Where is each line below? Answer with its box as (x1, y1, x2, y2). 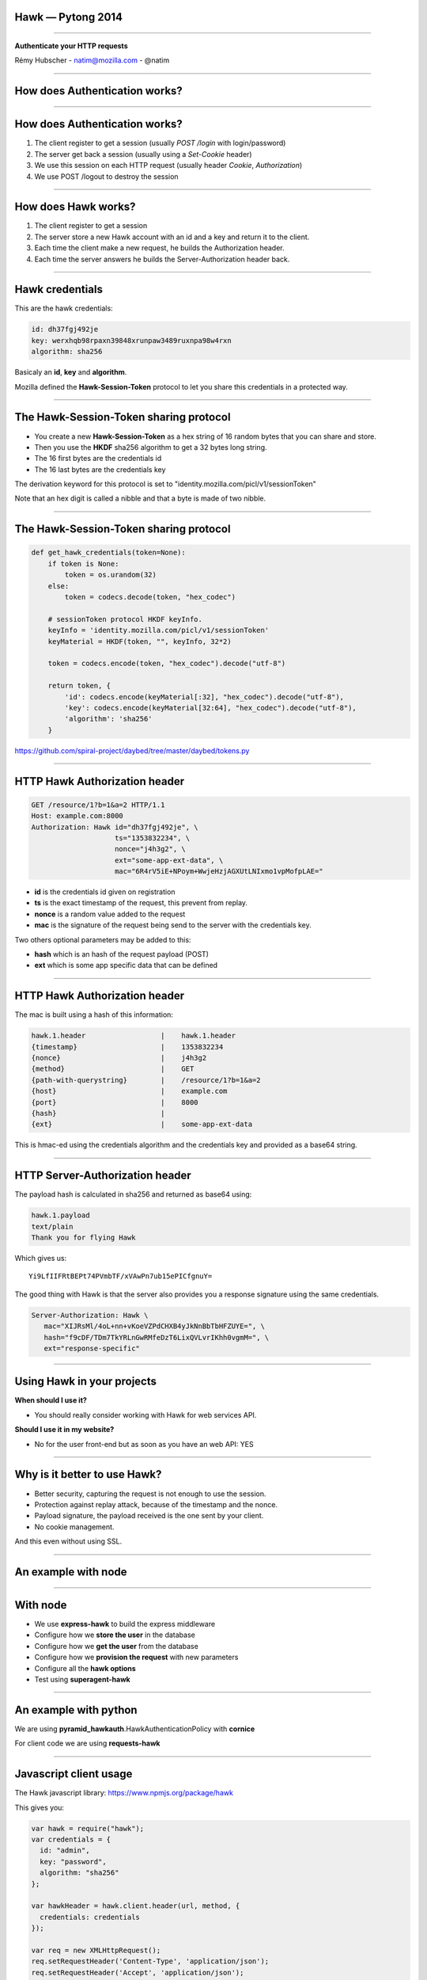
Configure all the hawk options (34, 1663, 136, 1673)
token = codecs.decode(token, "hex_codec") (64, 592, 236, 602)
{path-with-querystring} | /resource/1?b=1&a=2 (31, 1076, 261, 1084)
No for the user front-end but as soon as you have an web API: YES (34, 1439, 254, 1449)
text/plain (31, 1222, 74, 1231)
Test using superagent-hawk (34, 1675, 130, 1684)
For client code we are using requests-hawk (14, 1738, 161, 1748)
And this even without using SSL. (14, 1536, 123, 1546)
